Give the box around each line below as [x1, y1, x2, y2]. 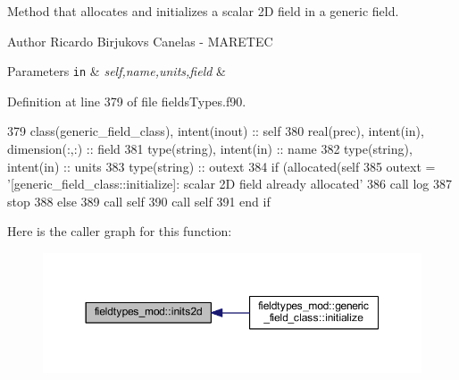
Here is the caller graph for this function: [7, 222, 232, 241]
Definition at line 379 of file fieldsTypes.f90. [7, 91, 246, 110]
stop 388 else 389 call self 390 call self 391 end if [7, 191, 271, 210]
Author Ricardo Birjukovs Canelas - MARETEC [7, 31, 273, 50]
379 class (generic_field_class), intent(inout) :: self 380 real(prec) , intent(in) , [7, 122, 424, 140]
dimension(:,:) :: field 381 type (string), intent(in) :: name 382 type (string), [7, 139, 413, 158]
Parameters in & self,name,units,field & [7, 62, 226, 80]
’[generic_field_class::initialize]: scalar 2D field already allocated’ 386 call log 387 [7, 174, 452, 193]
